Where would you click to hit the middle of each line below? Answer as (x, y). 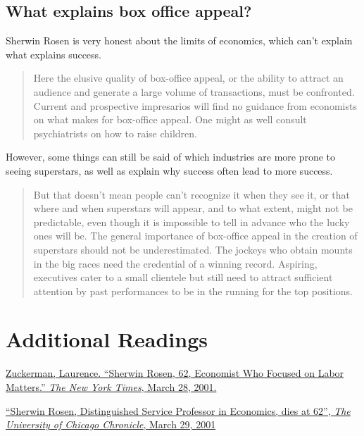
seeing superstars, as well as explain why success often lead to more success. (169, 170)
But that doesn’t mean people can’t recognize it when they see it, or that (192, 194)
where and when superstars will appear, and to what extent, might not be (193, 208)
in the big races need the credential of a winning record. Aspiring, (175, 263)
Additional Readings (107, 339)
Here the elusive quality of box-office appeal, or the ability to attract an (188, 78)
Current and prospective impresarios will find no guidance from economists (195, 105)
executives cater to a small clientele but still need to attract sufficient (183, 277)
